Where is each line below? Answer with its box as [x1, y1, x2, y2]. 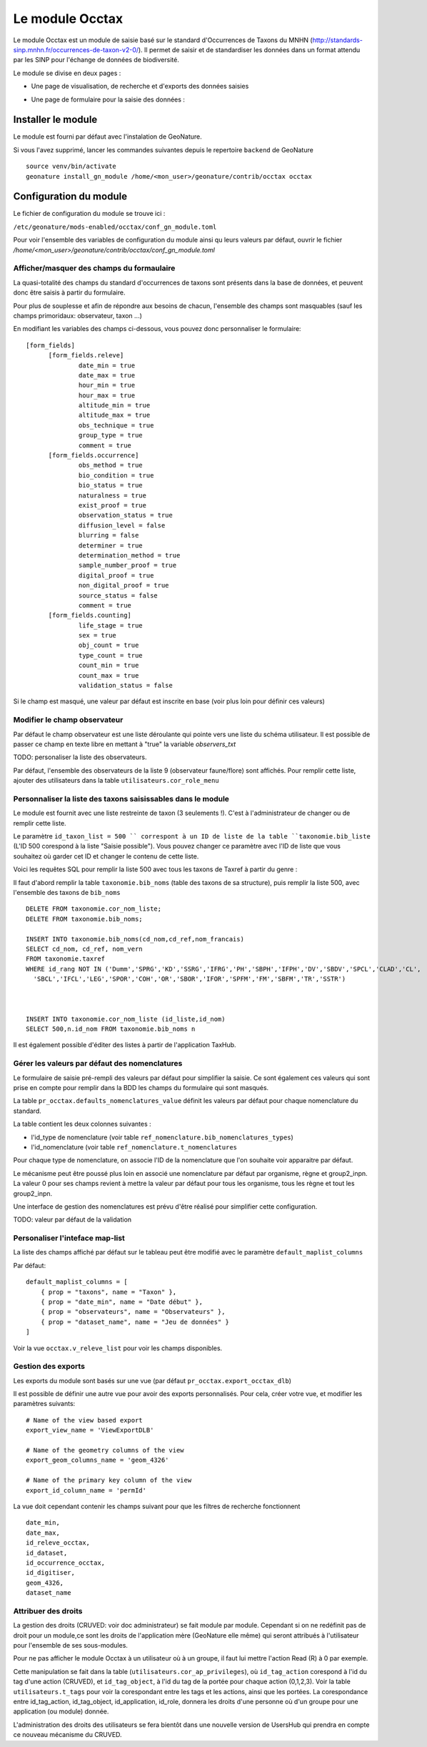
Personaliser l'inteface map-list [13, 1233, 125, 1243]
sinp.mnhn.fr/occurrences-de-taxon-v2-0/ [13, 45, 139, 54]
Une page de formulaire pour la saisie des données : [31, 95, 186, 104]
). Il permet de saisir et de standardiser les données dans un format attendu [138, 45, 361, 54]
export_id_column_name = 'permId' [26, 1486, 146, 1494]
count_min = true [79, 661, 139, 670]
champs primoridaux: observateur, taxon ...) [13, 311, 143, 320]
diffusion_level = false [79, 521, 166, 529]
